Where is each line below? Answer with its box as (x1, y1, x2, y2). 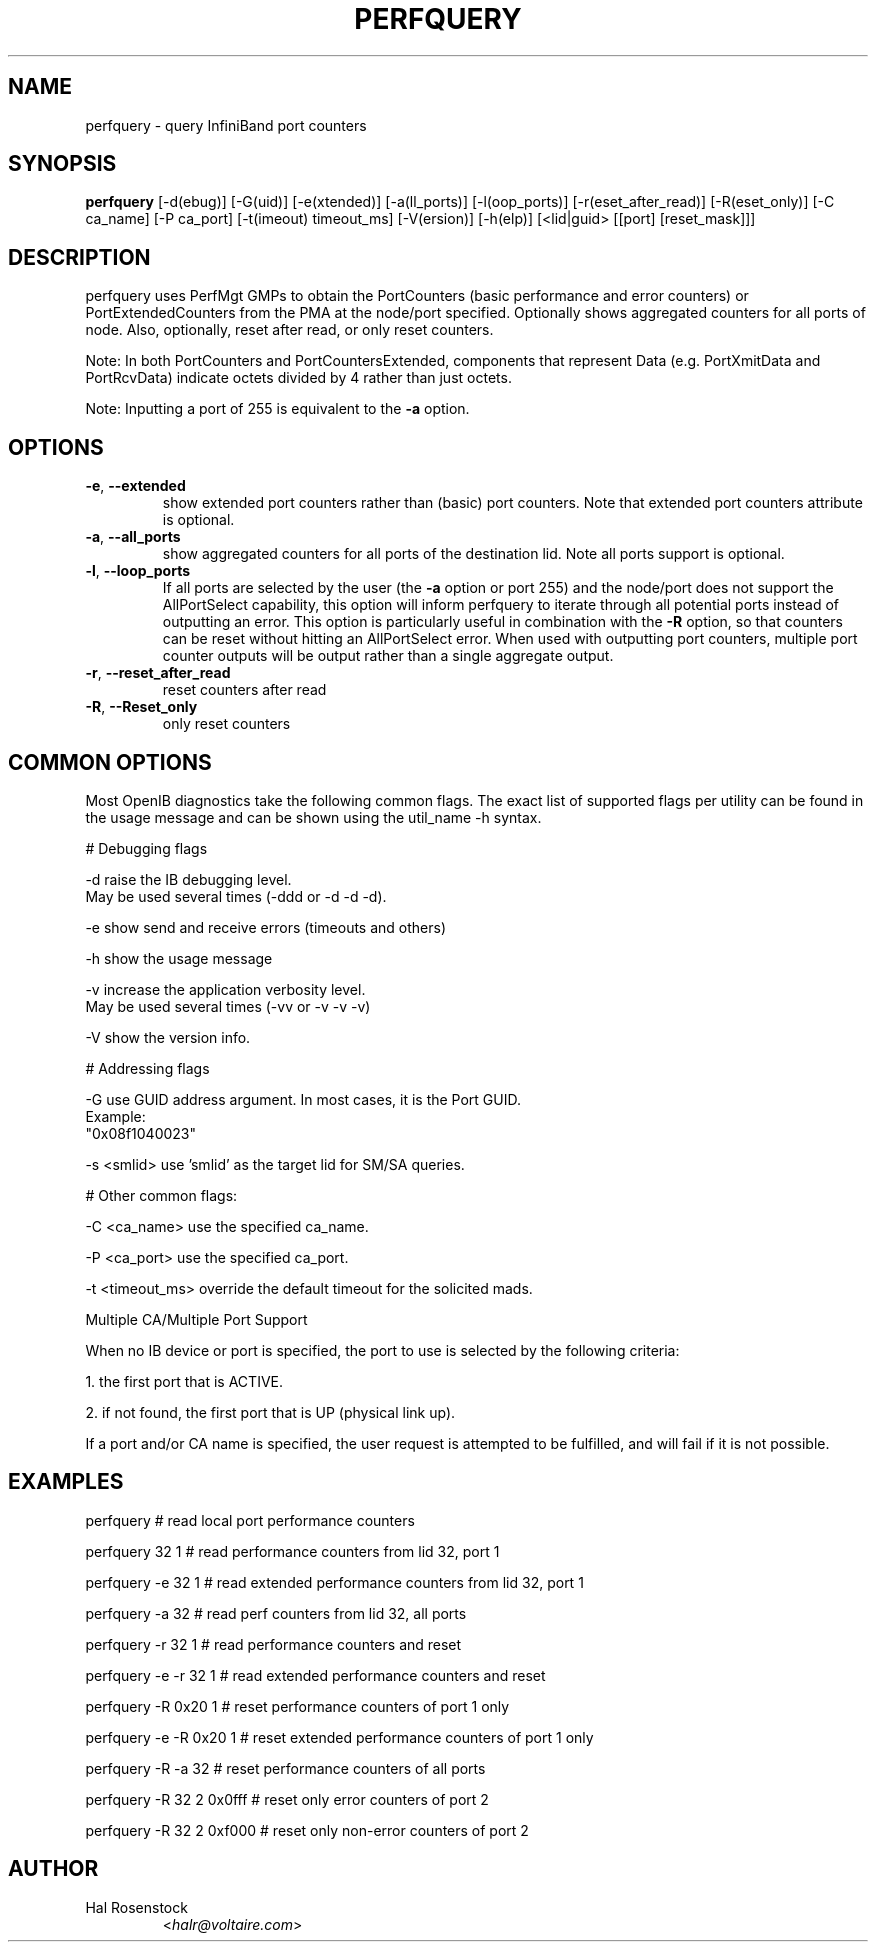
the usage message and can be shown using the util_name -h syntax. (85, 808, 542, 826)
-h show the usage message (85, 949, 273, 967)
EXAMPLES (8, 1469, 124, 1495)
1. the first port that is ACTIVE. (85, 1372, 284, 1390)
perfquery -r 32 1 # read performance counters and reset (85, 1635, 462, 1653)
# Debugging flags (85, 839, 208, 857)
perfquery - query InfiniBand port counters (85, 116, 367, 134)
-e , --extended (85, 477, 186, 495)
